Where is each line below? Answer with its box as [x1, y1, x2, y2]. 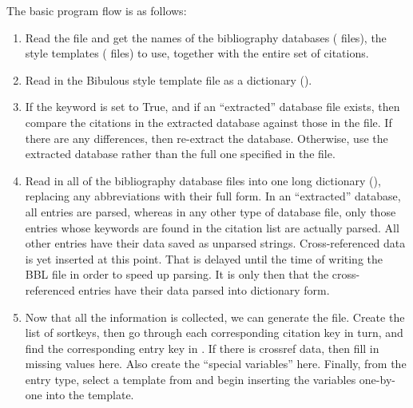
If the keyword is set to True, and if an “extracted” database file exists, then [25, 98, 400, 115]
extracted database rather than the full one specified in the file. [25, 145, 336, 162]
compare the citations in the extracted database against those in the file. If [25, 113, 392, 130]
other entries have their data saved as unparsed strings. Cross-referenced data [25, 235, 406, 252]
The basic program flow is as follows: [6, 2, 187, 18]
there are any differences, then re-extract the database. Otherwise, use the [25, 129, 388, 146]
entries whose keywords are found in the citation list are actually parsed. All [25, 219, 399, 236]
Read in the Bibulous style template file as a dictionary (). [25, 71, 312, 88]
